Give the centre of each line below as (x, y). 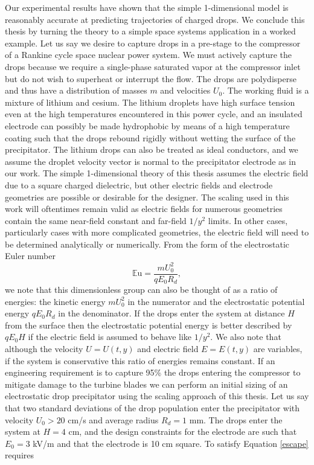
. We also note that (246, 337)
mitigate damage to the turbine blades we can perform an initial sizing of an (146, 384)
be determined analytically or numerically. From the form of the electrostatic (147, 244)
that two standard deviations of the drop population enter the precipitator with (152, 408)
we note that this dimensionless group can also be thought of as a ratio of (141, 290)
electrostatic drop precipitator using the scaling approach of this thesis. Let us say (157, 396)
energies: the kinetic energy (55, 301)
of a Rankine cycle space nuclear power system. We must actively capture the (148, 55)
